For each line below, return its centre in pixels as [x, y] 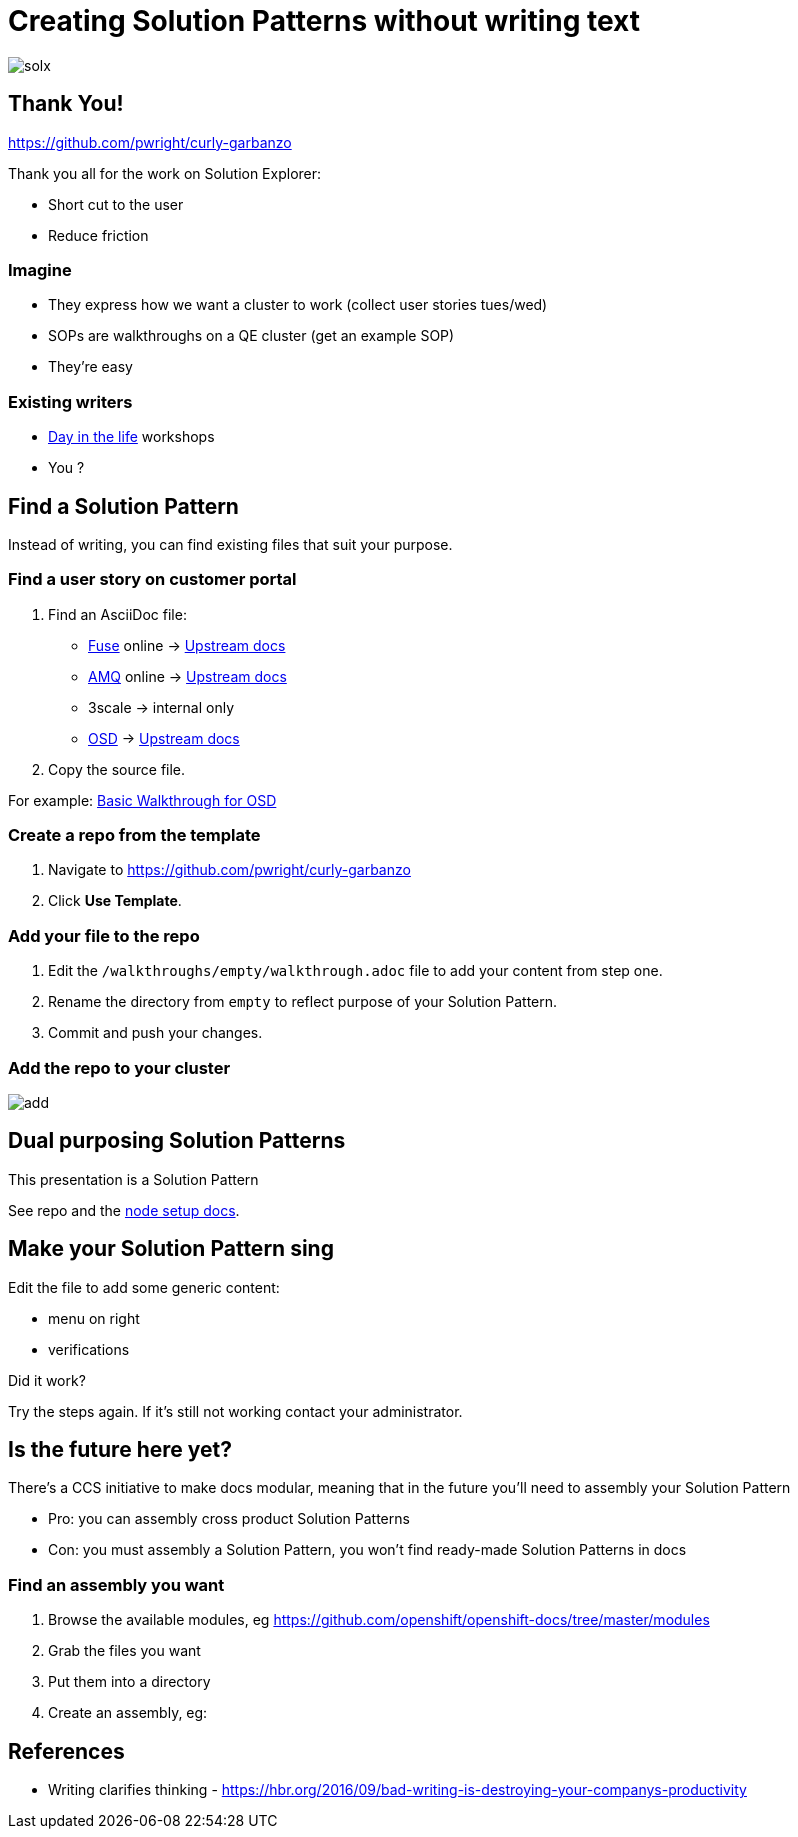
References [66, 1751]
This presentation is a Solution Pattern [133, 1179]
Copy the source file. [117, 769]
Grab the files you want [124, 1651]
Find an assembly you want [116, 1584]
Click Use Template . [115, 901]
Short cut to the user [116, 204]
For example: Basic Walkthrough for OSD [142, 800]
